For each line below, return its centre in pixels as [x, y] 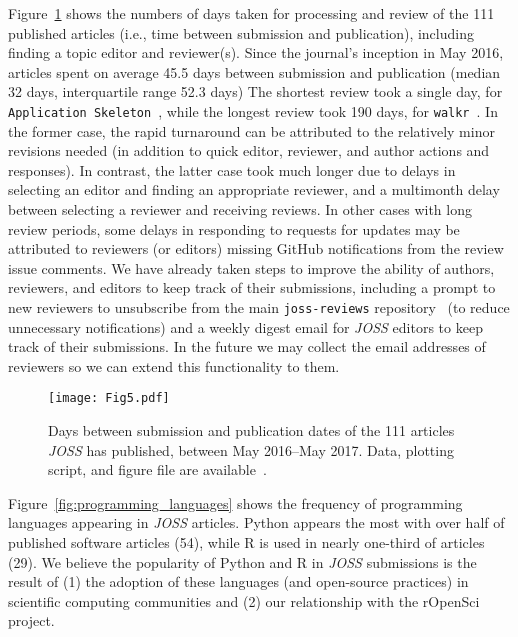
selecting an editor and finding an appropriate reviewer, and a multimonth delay [254, 189]
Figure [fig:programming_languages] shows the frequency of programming [235, 502]
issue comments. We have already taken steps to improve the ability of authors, [251, 267]
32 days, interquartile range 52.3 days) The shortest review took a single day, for [255, 91]
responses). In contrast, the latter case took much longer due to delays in [232, 169]
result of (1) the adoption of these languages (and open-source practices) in [238, 581]
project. [31, 620]
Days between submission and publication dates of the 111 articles [251, 430]
